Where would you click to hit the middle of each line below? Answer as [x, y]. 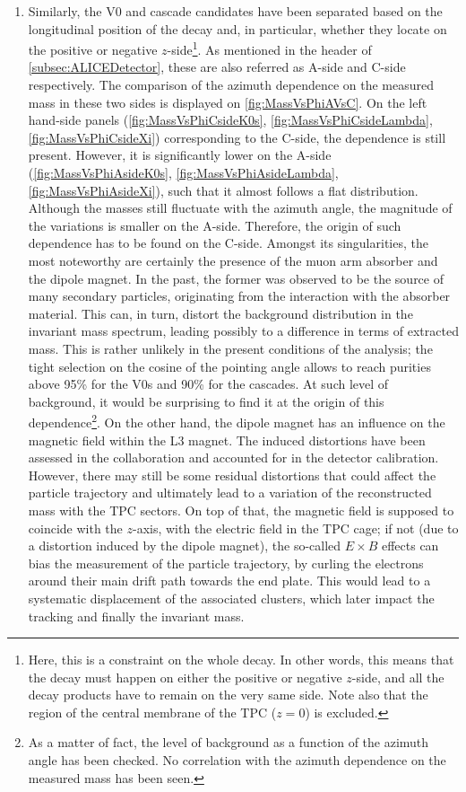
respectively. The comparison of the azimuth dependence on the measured [231, 85]
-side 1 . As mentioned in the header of [269, 48]
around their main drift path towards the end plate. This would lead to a [229, 581]
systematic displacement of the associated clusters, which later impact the [231, 598]
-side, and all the [398, 677]
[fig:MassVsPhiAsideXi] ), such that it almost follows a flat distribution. [223, 190]
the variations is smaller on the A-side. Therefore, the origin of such [215, 225]
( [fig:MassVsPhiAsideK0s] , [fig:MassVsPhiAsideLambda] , [183, 172]
